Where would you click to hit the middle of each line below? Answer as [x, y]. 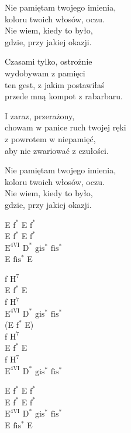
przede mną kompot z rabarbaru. [64, 96]
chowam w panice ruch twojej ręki [65, 127]
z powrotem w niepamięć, [50, 138]
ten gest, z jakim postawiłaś [55, 84]
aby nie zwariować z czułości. [57, 150]
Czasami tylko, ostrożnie [49, 61]
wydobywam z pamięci [45, 73]
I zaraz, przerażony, [40, 115]
